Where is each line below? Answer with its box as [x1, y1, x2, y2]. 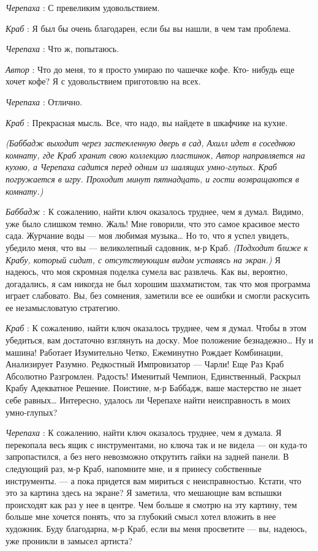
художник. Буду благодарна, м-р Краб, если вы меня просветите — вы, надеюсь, [6, 522, 307, 534]
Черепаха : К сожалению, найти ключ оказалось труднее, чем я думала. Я [6, 426, 282, 439]
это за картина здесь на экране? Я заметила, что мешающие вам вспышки [6, 486, 282, 499]
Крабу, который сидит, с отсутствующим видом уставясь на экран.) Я [6, 253, 281, 266]
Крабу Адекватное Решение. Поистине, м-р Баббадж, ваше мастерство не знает [6, 381, 301, 394]
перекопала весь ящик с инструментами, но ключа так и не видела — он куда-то [6, 438, 308, 451]
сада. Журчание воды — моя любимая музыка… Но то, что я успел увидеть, [6, 229, 289, 242]
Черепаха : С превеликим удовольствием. [6, 1, 160, 13]
